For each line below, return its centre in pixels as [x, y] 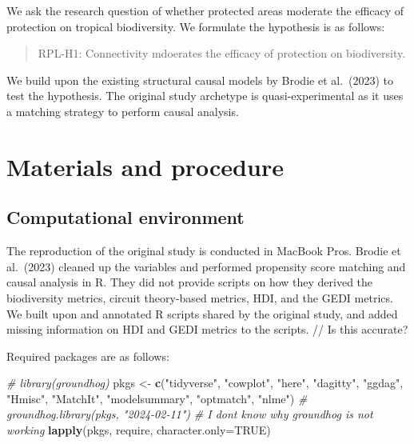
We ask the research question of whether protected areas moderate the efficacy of [205, 10]
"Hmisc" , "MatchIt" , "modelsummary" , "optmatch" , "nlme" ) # [157, 398]
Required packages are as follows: [88, 356]
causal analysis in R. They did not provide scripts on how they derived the [190, 282]
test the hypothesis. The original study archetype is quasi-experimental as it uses [205, 96]
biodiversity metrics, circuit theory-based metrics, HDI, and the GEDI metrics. [200, 297]
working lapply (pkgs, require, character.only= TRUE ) [139, 430]
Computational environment [125, 217]
